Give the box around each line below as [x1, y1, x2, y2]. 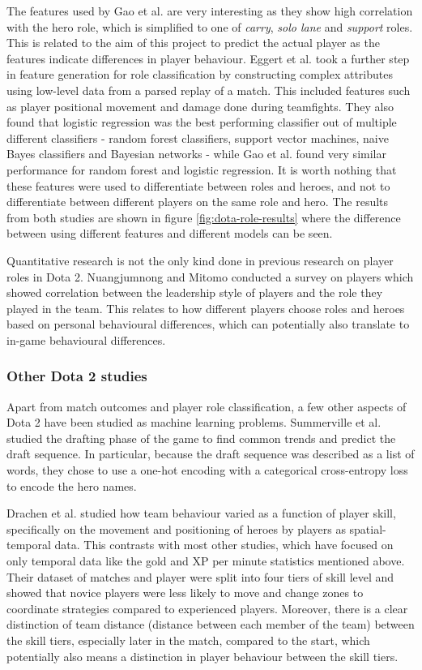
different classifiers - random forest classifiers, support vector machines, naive [6, 129, 389, 146]
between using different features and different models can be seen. [6, 225, 333, 242]
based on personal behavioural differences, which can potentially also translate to [6, 316, 410, 333]
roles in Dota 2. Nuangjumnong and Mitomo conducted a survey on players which [6, 268, 414, 285]
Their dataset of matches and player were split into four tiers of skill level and [6, 568, 394, 585]
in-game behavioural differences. [6, 331, 166, 348]
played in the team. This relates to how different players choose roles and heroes [6, 299, 405, 316]
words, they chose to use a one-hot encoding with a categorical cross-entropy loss [6, 462, 408, 479]
